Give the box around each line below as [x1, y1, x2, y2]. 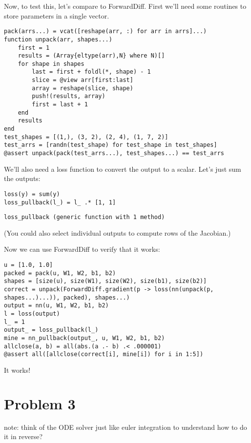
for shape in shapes [18, 60, 84, 67]
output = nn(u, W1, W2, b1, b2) [4, 302, 109, 309]
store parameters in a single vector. [4, 10, 109, 20]
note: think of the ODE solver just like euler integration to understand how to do [4, 422, 247, 432]
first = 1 [18, 44, 50, 51]
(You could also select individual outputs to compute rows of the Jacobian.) [4, 227, 231, 238]
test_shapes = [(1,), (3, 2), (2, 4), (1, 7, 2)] [4, 133, 168, 141]
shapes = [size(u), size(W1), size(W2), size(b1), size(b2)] [4, 278, 207, 285]
